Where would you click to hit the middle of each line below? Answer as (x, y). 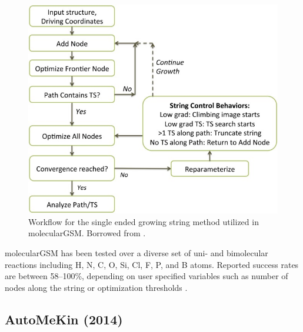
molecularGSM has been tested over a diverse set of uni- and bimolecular (136, 253)
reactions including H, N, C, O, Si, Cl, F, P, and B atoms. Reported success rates (152, 264)
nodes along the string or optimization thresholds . (96, 287)
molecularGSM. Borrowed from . (87, 233)
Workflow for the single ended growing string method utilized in (144, 221)
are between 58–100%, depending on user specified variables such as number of (146, 276)
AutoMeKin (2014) (64, 319)
